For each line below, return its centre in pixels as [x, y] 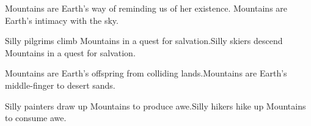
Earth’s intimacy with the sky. [62, 20]
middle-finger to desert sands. [60, 85]
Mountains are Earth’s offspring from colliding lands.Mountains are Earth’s [146, 73]
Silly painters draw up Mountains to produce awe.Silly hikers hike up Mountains [155, 106]
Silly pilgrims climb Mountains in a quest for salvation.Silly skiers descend [144, 41]
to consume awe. [36, 118]
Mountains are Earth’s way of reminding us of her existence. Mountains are [146, 8]
